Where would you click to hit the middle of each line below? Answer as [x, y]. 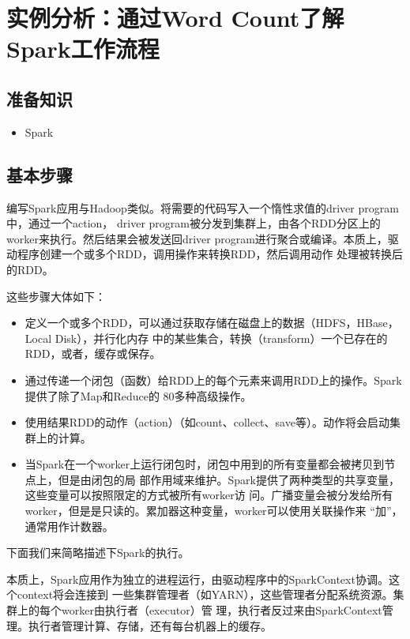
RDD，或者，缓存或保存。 [93, 353]
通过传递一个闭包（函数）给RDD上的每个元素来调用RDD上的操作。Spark [213, 380]
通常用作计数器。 [69, 526]
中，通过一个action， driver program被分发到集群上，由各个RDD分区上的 [194, 223]
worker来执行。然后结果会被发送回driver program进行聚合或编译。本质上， [197, 238]
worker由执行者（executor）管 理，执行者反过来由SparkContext [222, 610]
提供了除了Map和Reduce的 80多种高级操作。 [138, 395]
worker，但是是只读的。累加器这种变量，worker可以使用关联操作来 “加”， [214, 511]
